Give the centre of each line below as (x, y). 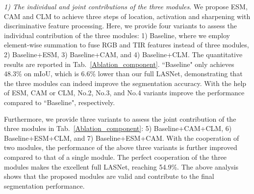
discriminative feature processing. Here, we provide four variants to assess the (120, 26)
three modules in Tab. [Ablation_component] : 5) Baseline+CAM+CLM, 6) (118, 128)
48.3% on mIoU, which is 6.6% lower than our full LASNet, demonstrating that (123, 74)
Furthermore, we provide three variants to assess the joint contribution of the (120, 119)
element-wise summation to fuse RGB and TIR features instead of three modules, (127, 45)
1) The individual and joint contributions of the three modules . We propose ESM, (126, 6)
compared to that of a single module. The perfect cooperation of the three (115, 157)
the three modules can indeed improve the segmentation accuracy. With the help (125, 83)
